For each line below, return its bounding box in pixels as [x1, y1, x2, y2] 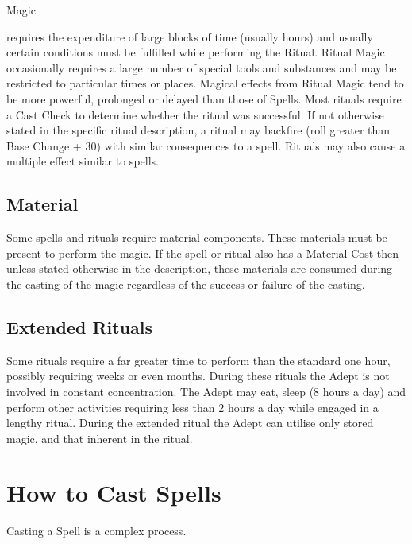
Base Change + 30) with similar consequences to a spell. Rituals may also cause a [6, 137, 406, 153]
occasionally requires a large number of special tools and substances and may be [6, 59, 397, 76]
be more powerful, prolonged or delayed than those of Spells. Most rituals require [6, 90, 402, 107]
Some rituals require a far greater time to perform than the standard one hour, [6, 352, 391, 368]
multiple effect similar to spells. [6, 153, 159, 169]
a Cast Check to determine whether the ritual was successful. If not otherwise [6, 106, 384, 122]
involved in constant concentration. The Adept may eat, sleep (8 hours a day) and [6, 383, 406, 399]
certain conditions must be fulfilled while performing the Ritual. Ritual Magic [6, 44, 385, 60]
